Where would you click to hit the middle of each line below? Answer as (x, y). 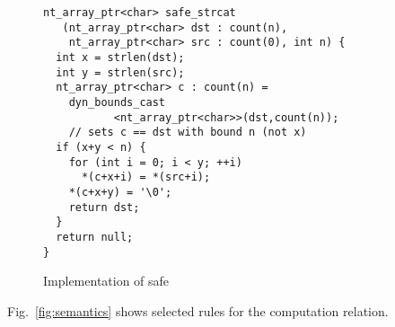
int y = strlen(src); (120, 72)
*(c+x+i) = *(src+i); (146, 177)
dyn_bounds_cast (117, 102)
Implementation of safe (106, 281)
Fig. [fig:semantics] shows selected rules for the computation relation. (198, 310)
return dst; (104, 207)
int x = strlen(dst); (120, 57)
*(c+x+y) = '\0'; (120, 192)
